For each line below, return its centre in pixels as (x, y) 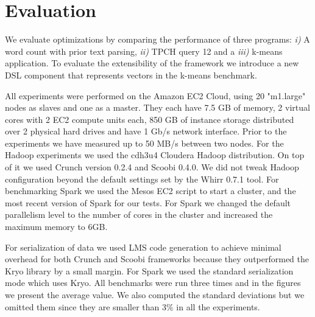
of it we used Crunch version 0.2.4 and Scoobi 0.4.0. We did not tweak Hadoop (152, 167)
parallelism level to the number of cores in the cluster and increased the (139, 214)
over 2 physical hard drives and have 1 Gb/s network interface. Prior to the (146, 131)
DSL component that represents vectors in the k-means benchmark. (131, 75)
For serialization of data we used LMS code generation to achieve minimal (143, 247)
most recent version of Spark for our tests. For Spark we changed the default (148, 202)
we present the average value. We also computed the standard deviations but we (155, 294)
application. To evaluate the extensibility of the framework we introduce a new (152, 63)
